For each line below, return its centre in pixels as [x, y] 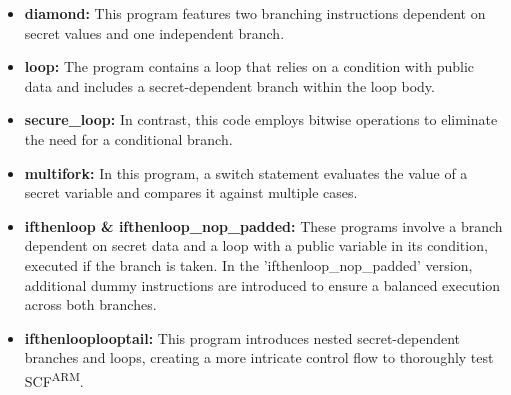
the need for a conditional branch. [128, 138]
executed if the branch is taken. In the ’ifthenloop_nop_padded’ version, [248, 264]
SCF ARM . [54, 379]
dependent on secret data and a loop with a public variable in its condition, [256, 245]
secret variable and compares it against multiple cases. [191, 192]
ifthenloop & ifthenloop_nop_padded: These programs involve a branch [263, 225]
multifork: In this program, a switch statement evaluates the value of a [246, 172]
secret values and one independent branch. [154, 32]
